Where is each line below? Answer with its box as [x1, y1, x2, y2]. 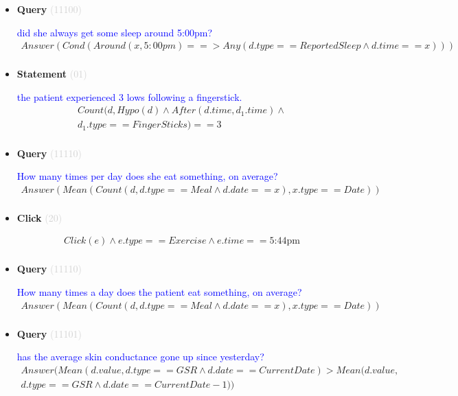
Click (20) [16, 210, 62, 224]
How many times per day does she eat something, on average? [16, 169, 278, 183]
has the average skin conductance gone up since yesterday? [16, 349, 264, 364]
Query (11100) [16, 2, 82, 16]
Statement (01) [16, 67, 87, 81]
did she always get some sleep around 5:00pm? [16, 25, 212, 39]
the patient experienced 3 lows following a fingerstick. [16, 89, 242, 104]
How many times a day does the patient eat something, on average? [16, 285, 302, 299]
